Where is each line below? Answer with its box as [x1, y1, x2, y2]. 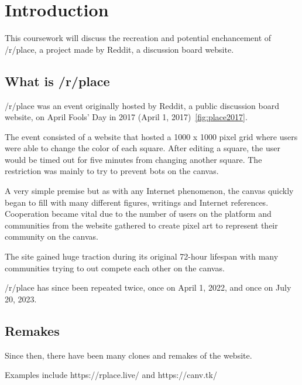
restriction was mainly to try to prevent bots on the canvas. [5, 165, 219, 177]
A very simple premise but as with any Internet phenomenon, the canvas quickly [5, 185, 294, 197]
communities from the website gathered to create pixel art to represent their [5, 219, 278, 231]
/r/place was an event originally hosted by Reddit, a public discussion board [5, 99, 279, 111]
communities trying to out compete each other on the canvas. [5, 261, 225, 274]
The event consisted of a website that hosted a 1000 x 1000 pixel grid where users [5, 130, 298, 142]
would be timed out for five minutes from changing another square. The [5, 153, 262, 165]
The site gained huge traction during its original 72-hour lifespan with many [5, 250, 279, 263]
